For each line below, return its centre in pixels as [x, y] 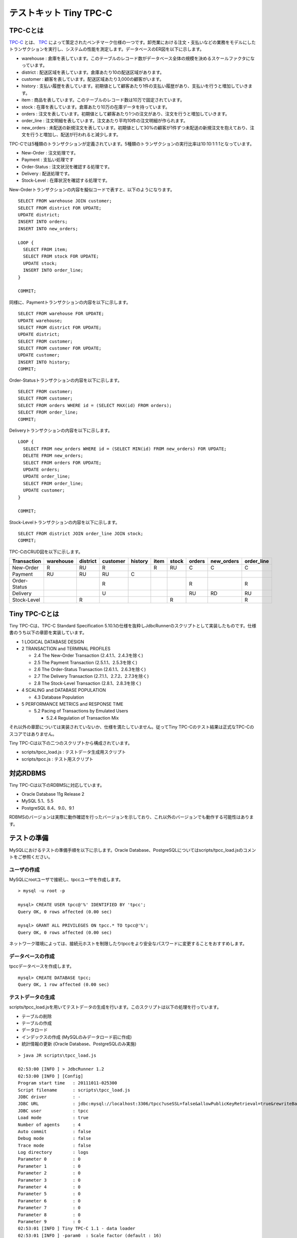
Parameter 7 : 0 [49, 1208]
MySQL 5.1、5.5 [38, 801]
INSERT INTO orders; [43, 222]
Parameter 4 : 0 [49, 1187]
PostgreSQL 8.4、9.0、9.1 [48, 808]
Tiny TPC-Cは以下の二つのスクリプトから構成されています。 [71, 743]
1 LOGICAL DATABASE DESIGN [53, 642]
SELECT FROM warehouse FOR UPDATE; [61, 314]
